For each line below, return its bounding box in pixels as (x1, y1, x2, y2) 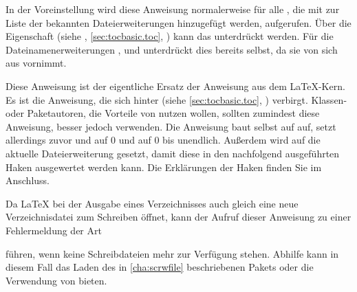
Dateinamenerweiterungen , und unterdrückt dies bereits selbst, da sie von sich (6, 42, 338, 56)
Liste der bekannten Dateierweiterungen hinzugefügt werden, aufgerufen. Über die (6, 15, 351, 30)
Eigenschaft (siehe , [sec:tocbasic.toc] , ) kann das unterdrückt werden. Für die (6, 29, 334, 43)
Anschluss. (6, 173, 50, 188)
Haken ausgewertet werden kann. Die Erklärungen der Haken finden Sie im (6, 159, 322, 174)
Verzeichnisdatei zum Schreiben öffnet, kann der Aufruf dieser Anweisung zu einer (6, 210, 351, 224)
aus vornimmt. (6, 56, 67, 70)
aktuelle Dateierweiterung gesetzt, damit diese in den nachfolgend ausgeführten (6, 146, 340, 160)
